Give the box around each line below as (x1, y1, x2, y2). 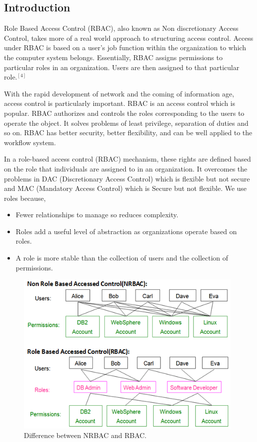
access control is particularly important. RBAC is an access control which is (4, 98, 236, 108)
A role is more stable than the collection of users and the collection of (15, 253, 228, 263)
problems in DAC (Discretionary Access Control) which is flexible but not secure (4, 173, 250, 183)
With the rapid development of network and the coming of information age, (4, 88, 234, 98)
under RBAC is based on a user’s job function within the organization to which (4, 42, 246, 53)
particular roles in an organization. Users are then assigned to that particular (4, 62, 240, 72)
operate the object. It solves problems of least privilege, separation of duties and (4, 117, 249, 128)
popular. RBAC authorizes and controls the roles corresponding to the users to (4, 107, 245, 118)
